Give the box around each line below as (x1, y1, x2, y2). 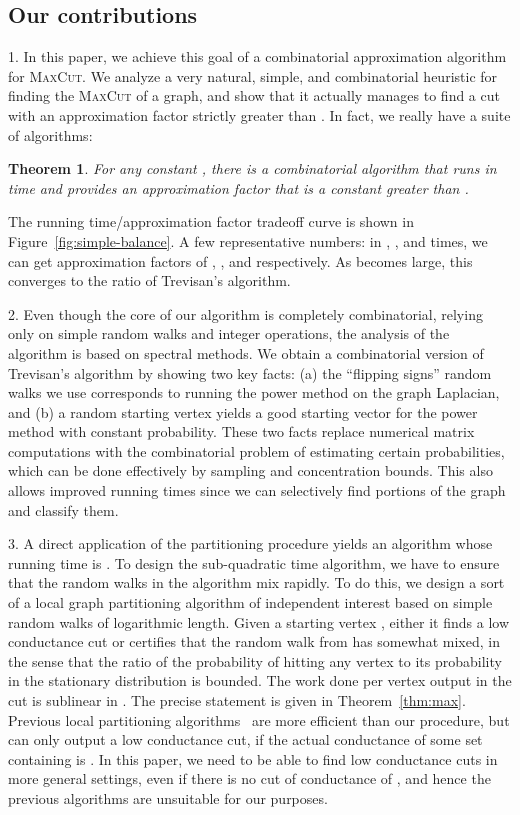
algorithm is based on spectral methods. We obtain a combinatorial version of (8, 342, 484, 363)
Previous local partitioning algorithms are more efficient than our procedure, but (8, 709, 510, 730)
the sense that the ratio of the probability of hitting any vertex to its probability (8, 650, 502, 671)
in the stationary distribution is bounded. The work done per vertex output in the (8, 670, 512, 691)
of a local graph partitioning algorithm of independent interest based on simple (8, 592, 493, 613)
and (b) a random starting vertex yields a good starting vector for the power (8, 401, 478, 422)
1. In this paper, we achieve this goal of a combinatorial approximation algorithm (8, 46, 507, 67)
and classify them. (8, 499, 119, 520)
